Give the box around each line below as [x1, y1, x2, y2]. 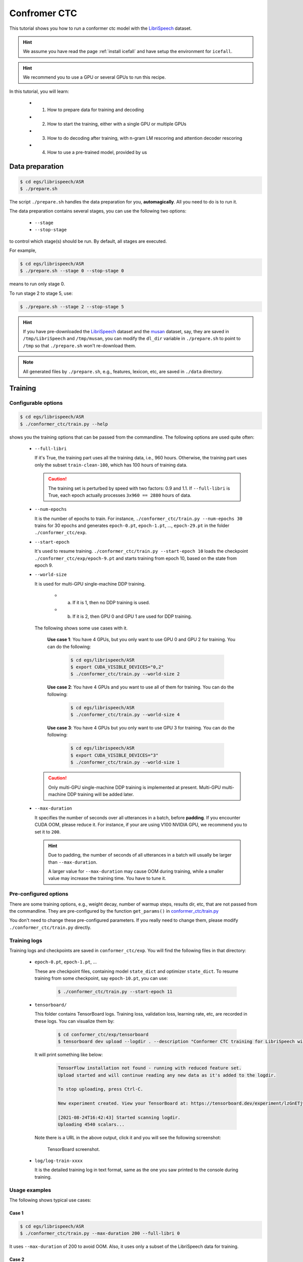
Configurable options [9, 399, 63, 406]
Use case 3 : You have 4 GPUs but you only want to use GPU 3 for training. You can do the [47, 725, 235, 731]
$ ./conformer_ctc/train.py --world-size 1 [70, 760, 180, 765]
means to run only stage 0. [9, 281, 65, 287]
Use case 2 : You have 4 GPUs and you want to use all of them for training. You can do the [47, 684, 234, 690]
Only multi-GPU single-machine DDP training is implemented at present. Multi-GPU [48, 784, 221, 790]
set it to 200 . [34, 828, 61, 835]
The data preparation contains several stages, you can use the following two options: [9, 208, 187, 214]
